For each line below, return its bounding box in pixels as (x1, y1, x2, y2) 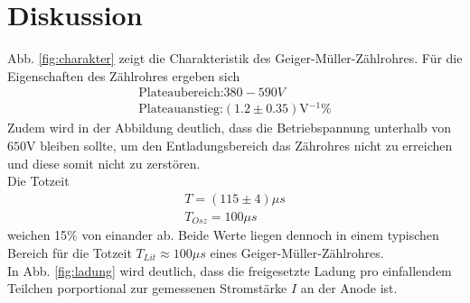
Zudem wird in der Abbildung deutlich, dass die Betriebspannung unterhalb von (7, 118, 452, 137)
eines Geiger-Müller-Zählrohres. (210, 243, 384, 262)
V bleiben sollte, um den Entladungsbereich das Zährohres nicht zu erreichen (26, 136, 453, 155)
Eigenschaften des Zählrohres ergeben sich (7, 66, 240, 85)
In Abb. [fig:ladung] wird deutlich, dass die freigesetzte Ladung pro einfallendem (7, 261, 452, 280)
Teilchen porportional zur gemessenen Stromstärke (7, 279, 287, 298)
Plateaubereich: (138, 87, 224, 100)
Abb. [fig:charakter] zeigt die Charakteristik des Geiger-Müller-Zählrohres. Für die (7, 49, 463, 68)
